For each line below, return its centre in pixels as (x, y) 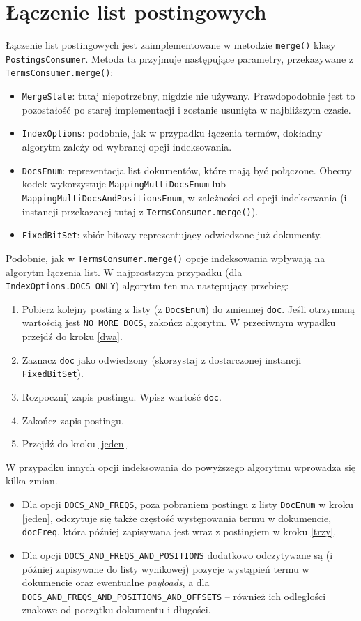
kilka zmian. (32, 481)
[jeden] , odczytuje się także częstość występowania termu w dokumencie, (177, 517)
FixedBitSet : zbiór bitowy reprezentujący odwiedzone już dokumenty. (172, 235)
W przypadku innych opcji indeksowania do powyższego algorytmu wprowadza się (181, 467)
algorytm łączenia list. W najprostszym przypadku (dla (124, 271)
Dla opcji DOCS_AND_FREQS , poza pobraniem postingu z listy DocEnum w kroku (187, 504)
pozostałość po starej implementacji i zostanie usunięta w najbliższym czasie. (186, 109)
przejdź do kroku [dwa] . (72, 336)
